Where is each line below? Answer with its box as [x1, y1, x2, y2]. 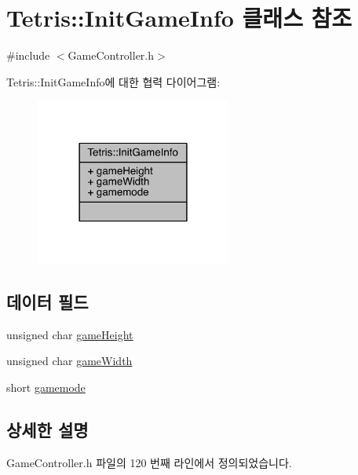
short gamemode [6, 378, 86, 395]
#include [6, 47, 50, 64]
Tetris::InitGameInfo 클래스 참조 [6, 2, 353, 34]
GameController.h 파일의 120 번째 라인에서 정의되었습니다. [6, 454, 292, 470]
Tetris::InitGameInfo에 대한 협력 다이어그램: [6, 73, 221, 90]
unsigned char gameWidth [6, 353, 133, 369]
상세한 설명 [6, 417, 89, 441]
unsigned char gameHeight [6, 326, 133, 342]
